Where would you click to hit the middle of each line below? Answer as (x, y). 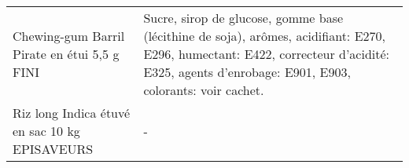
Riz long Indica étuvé (72, 113)
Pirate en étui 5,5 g (66, 54)
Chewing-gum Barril (69, 36)
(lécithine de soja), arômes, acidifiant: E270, (264, 36)
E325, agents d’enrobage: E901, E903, (247, 72)
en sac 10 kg (46, 131)
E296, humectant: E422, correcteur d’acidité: (266, 54)
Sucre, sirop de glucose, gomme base (243, 18)
